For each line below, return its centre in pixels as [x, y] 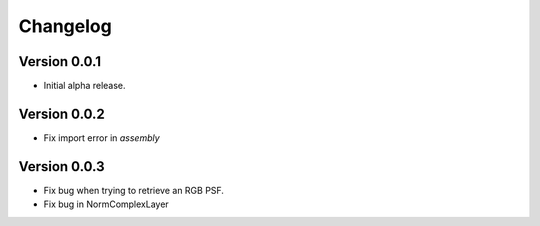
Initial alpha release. [84, 86]
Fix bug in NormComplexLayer [106, 204]
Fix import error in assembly [101, 137]
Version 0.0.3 [61, 166]
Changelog [65, 26]
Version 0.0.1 [60, 61]
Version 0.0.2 [61, 113]
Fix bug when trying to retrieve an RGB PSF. [134, 190]
